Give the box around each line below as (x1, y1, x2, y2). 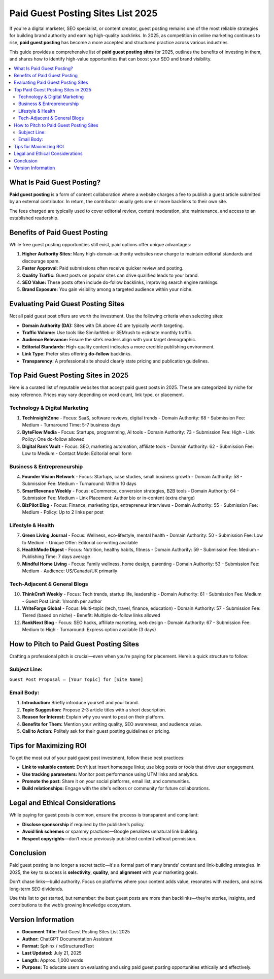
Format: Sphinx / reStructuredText (22, 943, 94, 949)
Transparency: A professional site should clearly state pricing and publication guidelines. (22, 358, 209, 364)
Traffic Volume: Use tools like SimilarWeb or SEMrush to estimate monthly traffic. (22, 329, 193, 335)
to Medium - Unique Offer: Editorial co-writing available (22, 539, 138, 545)
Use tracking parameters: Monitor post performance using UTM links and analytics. (22, 771, 199, 777)
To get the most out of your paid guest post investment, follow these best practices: (9, 755, 185, 761)
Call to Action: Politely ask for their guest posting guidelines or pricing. (22, 728, 171, 734)
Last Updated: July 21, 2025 (22, 950, 82, 956)
